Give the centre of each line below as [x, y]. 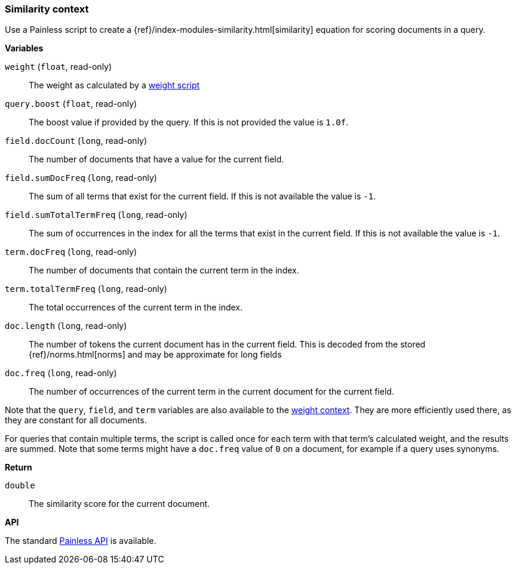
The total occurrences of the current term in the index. [136, 307]
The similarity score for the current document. [119, 504]
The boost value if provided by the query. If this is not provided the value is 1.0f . [189, 122]
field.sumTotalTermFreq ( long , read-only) [96, 215]
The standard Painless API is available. [81, 541]
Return [19, 467]
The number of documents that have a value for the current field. [156, 159]
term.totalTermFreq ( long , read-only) [86, 289]
